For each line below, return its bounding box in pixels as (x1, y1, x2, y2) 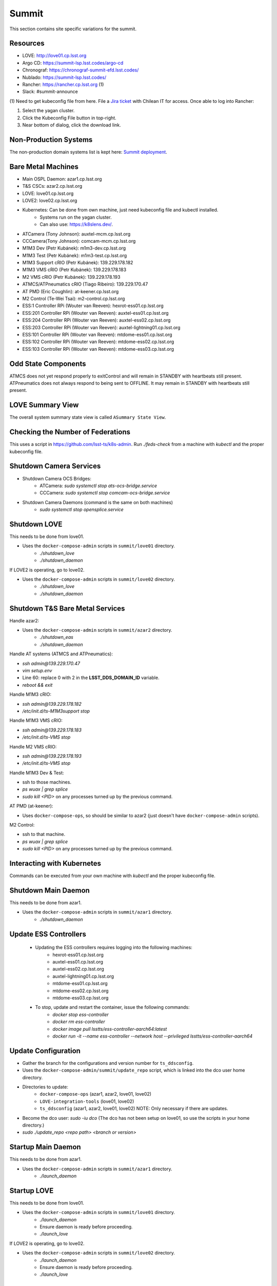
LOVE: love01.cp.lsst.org (22, 190, 74, 197)
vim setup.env (22, 668, 52, 674)
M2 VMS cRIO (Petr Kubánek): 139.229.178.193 (22, 274, 121, 280)
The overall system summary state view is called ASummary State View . (9, 414, 166, 420)
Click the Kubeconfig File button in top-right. (22, 115, 116, 121)
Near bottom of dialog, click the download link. (22, 121, 122, 128)
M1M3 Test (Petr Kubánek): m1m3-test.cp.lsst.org (22, 252, 127, 258)
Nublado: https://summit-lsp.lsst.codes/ (22, 74, 107, 80)
